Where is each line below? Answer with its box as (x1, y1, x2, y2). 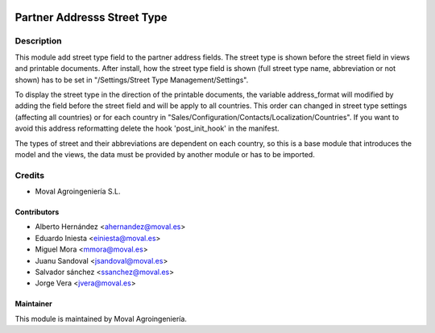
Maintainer (14, 299, 52, 309)
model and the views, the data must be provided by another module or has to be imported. (14, 149, 316, 159)
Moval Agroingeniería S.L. (35, 186, 121, 197)
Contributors (14, 207, 60, 217)
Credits (14, 169, 44, 181)
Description (14, 35, 62, 47)
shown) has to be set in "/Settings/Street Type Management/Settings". (14, 75, 249, 85)
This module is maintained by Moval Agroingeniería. (14, 314, 187, 323)
